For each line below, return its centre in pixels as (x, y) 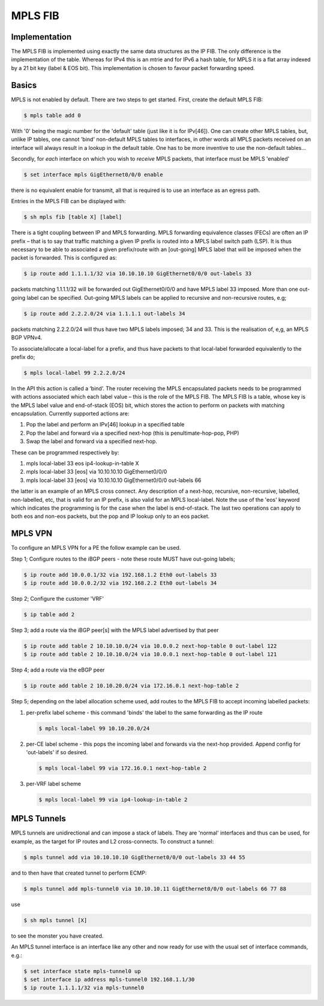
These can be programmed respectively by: (65, 452)
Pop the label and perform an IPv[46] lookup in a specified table (105, 424)
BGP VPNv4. (27, 338)
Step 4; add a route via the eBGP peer (58, 670)
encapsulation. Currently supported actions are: (70, 414)
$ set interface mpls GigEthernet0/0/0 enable (93, 174)
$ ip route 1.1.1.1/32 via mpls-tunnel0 (84, 988)
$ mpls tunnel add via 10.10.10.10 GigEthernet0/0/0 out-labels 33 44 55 (134, 857)
